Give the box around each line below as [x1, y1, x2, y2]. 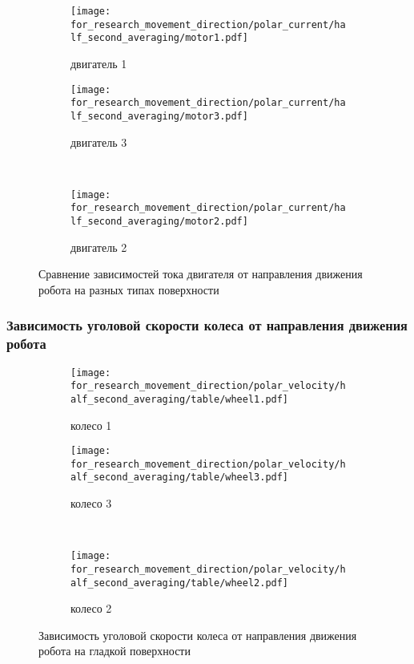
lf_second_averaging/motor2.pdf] [70, 216, 248, 228]
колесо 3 [70, 495, 112, 512]
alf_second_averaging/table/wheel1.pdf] [70, 393, 289, 405]
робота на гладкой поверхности [38, 642, 191, 659]
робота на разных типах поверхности [38, 281, 219, 298]
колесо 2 [70, 600, 112, 617]
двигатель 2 [70, 238, 127, 255]
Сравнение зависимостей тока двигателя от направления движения [38, 265, 363, 282]
